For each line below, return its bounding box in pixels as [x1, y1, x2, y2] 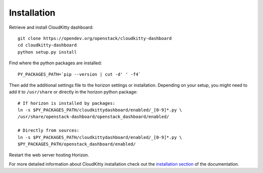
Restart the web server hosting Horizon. [9, 152, 90, 158]
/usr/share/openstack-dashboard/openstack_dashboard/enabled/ [18, 114, 169, 119]
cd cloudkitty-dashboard [18, 42, 77, 48]
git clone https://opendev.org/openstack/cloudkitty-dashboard [18, 36, 172, 41]
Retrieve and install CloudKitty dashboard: [9, 24, 94, 30]
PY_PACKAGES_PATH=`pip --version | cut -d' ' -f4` [18, 71, 141, 77]
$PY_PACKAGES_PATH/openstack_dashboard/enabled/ [18, 141, 136, 147]
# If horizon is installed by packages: [18, 100, 115, 106]
